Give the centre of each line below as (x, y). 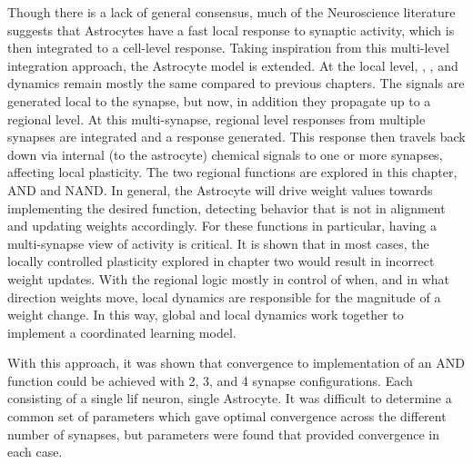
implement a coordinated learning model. (122, 332)
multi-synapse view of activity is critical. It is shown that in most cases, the (218, 243)
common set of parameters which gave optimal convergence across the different (227, 416)
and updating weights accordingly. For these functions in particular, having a (222, 226)
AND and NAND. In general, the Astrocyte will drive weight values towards (220, 189)
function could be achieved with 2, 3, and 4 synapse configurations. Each (210, 380)
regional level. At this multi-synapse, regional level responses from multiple (216, 118)
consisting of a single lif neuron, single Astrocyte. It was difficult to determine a (230, 398)
